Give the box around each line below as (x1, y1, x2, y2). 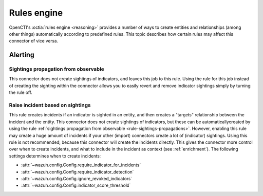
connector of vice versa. (9, 38, 58, 44)
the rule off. (9, 89, 33, 95)
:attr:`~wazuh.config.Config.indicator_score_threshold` (21, 182, 131, 188)
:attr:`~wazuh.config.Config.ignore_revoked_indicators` (21, 175, 132, 181)
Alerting (9, 51, 35, 59)
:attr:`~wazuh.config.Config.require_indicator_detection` (21, 169, 134, 174)
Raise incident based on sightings (9, 102, 91, 109)
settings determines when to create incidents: (9, 153, 101, 159)
